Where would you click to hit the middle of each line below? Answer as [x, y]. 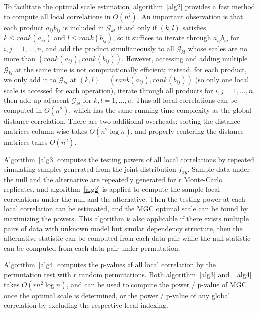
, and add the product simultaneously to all [108, 49]
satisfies [194, 27]
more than [20, 58]
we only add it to [30, 79]
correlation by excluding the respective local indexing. [86, 305]
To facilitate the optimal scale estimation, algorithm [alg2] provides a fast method [129, 6]
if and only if [137, 27]
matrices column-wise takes [46, 130]
